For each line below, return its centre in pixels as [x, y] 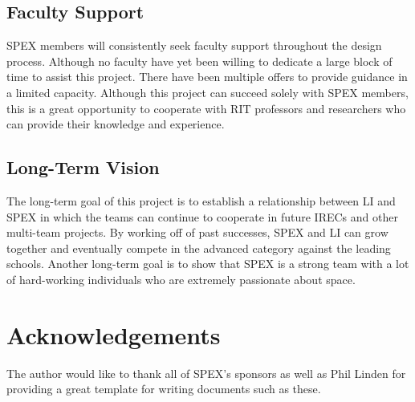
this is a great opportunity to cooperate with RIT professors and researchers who [206, 108]
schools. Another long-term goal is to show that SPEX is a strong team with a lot [208, 264]
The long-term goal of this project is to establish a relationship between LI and [201, 200]
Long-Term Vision [83, 167]
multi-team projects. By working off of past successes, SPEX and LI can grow [197, 232]
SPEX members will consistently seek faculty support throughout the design [194, 45]
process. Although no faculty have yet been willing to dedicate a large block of [199, 61]
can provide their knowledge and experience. [116, 124]
